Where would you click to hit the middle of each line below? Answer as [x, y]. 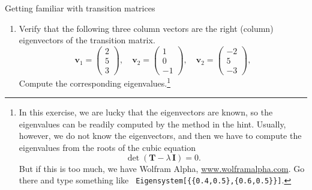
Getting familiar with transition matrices [80, 8]
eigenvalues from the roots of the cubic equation [107, 147]
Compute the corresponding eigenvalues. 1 [95, 82]
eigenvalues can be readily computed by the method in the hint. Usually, [152, 124]
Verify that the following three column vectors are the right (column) [146, 28]
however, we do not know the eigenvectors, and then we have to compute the [160, 136]
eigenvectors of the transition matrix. [87, 40]
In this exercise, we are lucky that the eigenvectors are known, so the [146, 112]
